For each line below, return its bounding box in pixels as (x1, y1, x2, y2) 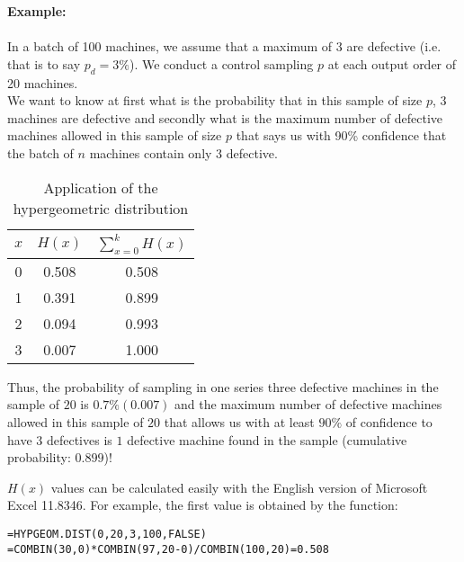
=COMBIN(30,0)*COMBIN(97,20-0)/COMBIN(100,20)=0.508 (7, 542, 329, 556)
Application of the (43, 176, 158, 198)
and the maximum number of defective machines (174, 395, 442, 414)
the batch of (7, 143, 74, 162)
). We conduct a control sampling (129, 54, 314, 73)
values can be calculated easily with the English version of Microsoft (50, 477, 428, 496)
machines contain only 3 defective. (89, 143, 278, 162)
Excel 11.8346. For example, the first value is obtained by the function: (7, 495, 398, 514)
